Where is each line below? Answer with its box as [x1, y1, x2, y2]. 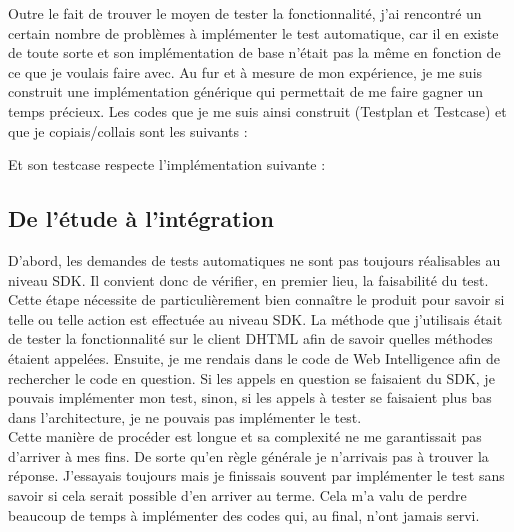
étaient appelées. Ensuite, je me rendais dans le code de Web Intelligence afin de [8, 347, 501, 368]
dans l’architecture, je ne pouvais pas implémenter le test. [8, 406, 362, 427]
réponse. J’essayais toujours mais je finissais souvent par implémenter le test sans [8, 465, 505, 486]
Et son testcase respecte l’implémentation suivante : [8, 154, 326, 175]
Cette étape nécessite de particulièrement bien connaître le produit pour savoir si [8, 289, 505, 310]
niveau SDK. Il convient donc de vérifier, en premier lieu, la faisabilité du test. [8, 269, 489, 290]
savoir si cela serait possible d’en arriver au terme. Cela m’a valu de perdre [8, 485, 467, 506]
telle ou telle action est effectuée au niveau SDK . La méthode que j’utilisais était [8, 308, 503, 329]
